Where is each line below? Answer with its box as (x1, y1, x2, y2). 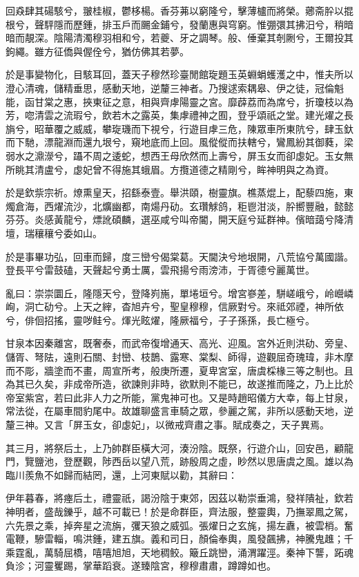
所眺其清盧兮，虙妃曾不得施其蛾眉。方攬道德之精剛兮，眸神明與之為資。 (6, 162, 334, 176)
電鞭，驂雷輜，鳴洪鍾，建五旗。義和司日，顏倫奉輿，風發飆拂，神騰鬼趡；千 (6, 531, 353, 546)
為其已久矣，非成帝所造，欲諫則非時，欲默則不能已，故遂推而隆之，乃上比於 (6, 377, 353, 391)
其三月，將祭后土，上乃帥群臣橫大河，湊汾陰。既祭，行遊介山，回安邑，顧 (6, 440, 344, 455)
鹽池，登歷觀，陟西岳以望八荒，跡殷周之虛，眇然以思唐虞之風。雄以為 (34, 454, 353, 469)
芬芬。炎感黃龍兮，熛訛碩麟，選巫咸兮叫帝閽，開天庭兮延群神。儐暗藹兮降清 (6, 212, 353, 227)
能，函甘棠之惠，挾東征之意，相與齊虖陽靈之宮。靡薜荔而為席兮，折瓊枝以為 (6, 94, 353, 108)
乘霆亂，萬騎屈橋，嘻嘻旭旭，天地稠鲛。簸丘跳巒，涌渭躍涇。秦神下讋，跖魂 (6, 545, 353, 559)
